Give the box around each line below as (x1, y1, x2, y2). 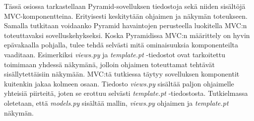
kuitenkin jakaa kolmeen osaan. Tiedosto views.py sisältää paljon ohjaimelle (4, 78, 234, 88)
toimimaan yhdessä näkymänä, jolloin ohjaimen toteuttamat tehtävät (4, 59, 215, 69)
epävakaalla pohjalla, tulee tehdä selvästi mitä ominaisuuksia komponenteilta (4, 40, 239, 50)
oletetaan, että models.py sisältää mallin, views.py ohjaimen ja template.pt (4, 97, 229, 108)
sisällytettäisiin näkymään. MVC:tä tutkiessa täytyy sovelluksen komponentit (4, 69, 240, 79)
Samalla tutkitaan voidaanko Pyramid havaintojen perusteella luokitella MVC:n (4, 20, 247, 31)
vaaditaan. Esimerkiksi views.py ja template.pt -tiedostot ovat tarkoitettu (4, 49, 226, 59)
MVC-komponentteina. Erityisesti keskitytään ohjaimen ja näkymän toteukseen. (4, 10, 248, 21)
